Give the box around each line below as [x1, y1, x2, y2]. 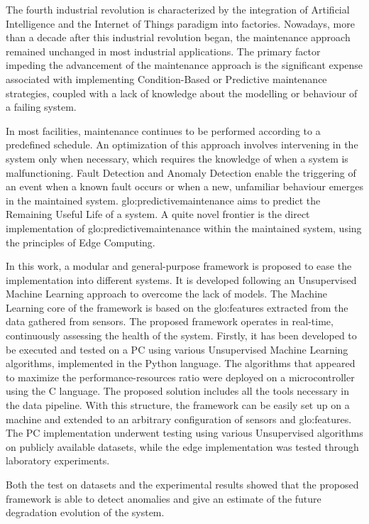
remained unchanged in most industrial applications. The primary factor [6, 43, 321, 58]
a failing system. [6, 99, 77, 114]
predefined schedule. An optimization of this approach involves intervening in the [6, 137, 358, 152]
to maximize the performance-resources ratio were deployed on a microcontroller [6, 369, 355, 384]
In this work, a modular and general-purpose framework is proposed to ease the [6, 258, 352, 273]
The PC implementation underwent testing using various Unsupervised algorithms [6, 425, 363, 440]
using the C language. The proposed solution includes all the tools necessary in [6, 383, 350, 398]
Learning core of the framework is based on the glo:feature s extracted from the [6, 300, 348, 315]
